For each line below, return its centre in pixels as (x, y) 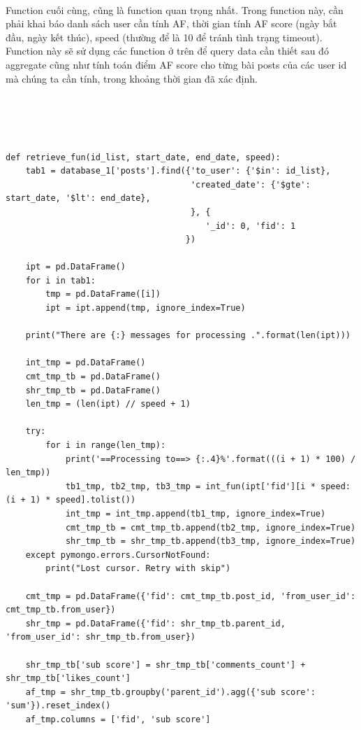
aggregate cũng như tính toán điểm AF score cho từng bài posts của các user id (176, 64)
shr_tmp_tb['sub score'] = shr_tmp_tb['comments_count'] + (165, 665)
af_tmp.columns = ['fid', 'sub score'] (118, 719)
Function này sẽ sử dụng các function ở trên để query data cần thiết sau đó (167, 51)
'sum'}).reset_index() (58, 706)
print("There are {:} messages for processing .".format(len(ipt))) (188, 336)
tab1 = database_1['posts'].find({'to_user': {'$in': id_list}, (178, 171)
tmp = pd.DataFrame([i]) (103, 294)
